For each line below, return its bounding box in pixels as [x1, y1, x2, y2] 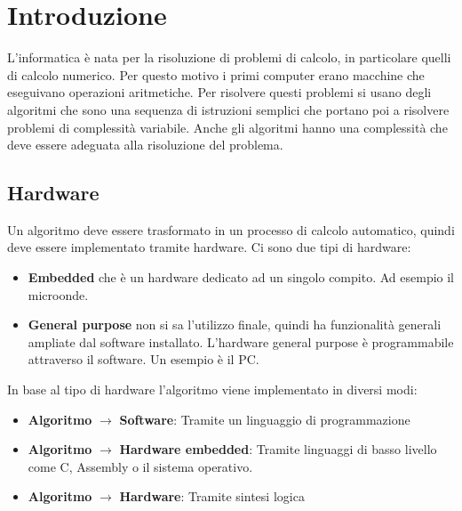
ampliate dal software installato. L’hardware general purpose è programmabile [28, 332, 454, 351]
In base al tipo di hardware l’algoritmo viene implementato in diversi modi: [7, 380, 418, 399]
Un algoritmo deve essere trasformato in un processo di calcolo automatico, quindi [7, 220, 455, 239]
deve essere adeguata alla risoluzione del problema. [7, 135, 283, 154]
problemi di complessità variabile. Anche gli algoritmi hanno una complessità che [7, 118, 448, 136]
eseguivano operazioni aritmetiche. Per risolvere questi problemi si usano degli [7, 83, 432, 101]
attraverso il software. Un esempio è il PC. [28, 350, 259, 369]
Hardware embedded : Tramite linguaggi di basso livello [119, 440, 437, 458]
